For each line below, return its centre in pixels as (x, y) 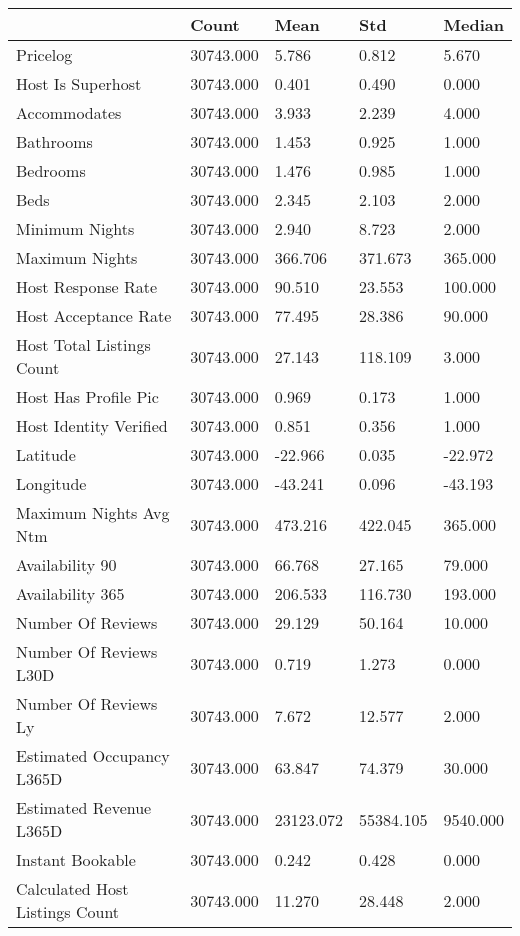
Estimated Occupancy (93, 755)
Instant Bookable (76, 859)
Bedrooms (51, 170)
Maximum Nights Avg (93, 512)
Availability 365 (70, 593)
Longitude (51, 483)
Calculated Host (72, 888)
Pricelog (44, 54)
